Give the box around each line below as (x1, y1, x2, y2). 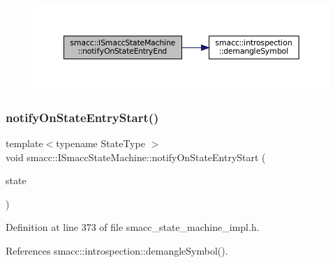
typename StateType (56, 136, 145, 151)
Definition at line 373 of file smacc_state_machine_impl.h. (6, 220, 260, 234)
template (6, 136, 43, 151)
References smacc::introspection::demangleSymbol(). (6, 243, 228, 258)
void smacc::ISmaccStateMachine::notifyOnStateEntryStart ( (6, 149, 266, 164)
